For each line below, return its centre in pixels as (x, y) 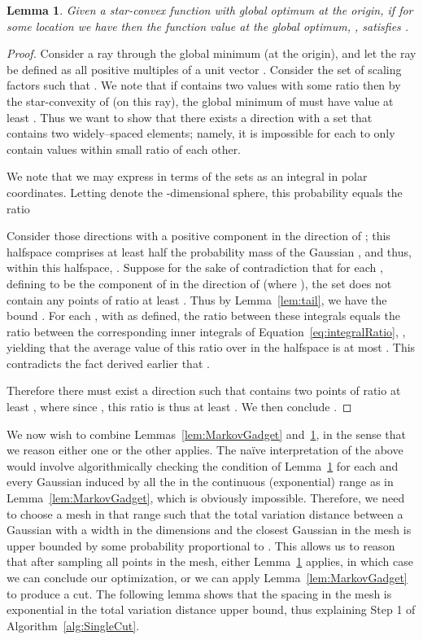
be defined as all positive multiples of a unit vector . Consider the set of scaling (204, 69)
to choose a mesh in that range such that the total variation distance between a (205, 513)
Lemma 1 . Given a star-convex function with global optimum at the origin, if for (210, 10)
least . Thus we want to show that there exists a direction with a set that (190, 117)
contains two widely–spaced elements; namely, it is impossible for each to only (201, 133)
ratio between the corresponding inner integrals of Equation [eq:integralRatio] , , (206, 331)
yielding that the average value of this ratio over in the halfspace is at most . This (211, 347)
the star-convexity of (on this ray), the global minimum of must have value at (200, 101)
